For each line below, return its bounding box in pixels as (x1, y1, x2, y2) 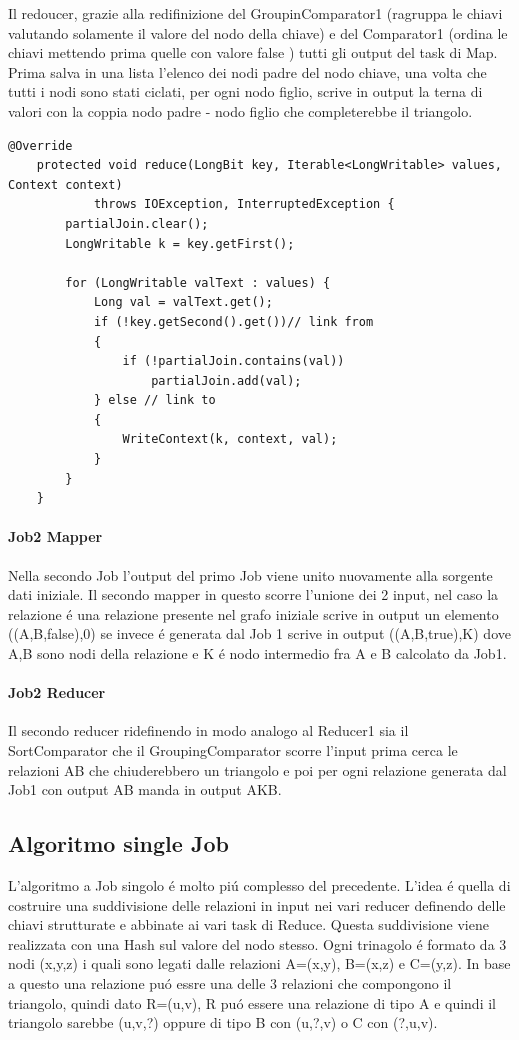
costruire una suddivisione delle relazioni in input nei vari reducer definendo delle (8, 894, 506, 915)
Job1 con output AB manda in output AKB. (8, 779, 282, 800)
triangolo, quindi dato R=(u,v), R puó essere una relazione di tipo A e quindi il (8, 992, 496, 1013)
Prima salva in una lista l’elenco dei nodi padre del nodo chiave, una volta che (8, 61, 487, 82)
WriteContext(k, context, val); (122, 432, 338, 447)
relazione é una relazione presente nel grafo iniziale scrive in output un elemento (8, 603, 499, 624)
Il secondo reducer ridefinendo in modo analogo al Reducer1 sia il (8, 720, 409, 741)
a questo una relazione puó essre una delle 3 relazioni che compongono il (8, 972, 452, 993)
